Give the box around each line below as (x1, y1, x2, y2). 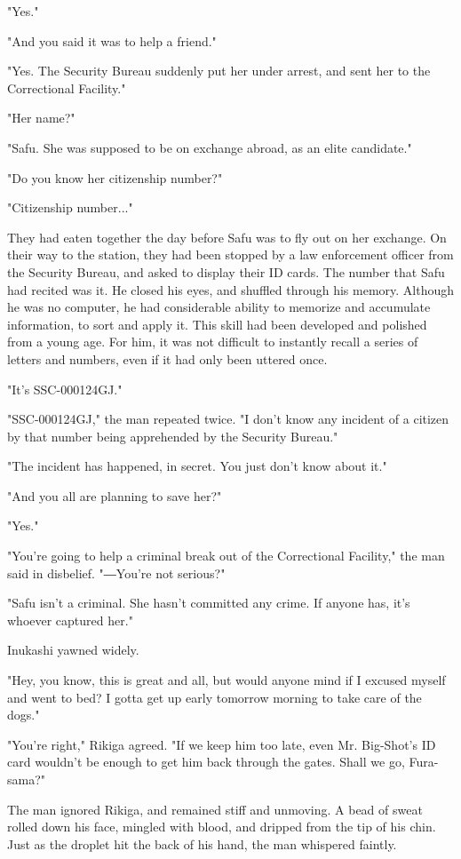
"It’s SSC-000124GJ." (7, 379, 123, 398)
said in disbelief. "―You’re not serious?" (7, 563, 226, 582)
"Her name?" (7, 108, 76, 127)
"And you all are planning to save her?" (7, 486, 222, 505)
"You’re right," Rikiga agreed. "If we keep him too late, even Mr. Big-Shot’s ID (7, 735, 436, 753)
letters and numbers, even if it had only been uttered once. (7, 349, 328, 368)
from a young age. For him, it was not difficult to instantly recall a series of (7, 332, 418, 351)
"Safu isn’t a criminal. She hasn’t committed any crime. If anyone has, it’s (7, 593, 410, 612)
